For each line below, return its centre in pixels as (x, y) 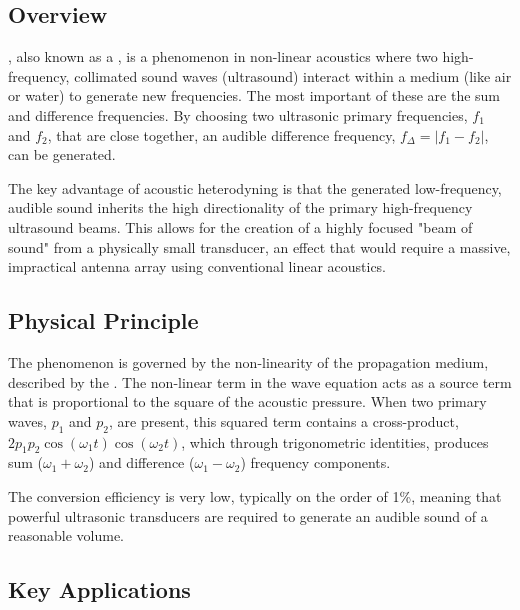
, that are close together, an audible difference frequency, (221, 134)
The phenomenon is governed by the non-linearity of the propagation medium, (248, 361)
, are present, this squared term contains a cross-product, (284, 420)
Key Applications (99, 589)
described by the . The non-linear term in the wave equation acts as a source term (260, 381)
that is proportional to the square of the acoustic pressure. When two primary (247, 401)
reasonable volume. (66, 535)
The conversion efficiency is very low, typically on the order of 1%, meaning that (255, 495)
